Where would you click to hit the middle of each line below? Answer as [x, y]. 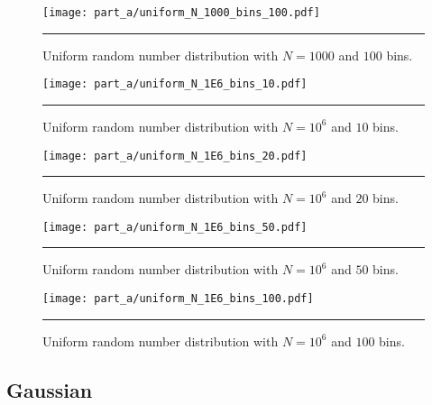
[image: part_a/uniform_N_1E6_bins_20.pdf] [175, 156]
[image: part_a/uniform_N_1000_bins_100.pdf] [181, 13]
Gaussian [50, 389]
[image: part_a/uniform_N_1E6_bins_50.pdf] [175, 227]
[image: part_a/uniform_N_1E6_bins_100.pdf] [178, 299]
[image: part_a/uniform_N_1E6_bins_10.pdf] [175, 84]
